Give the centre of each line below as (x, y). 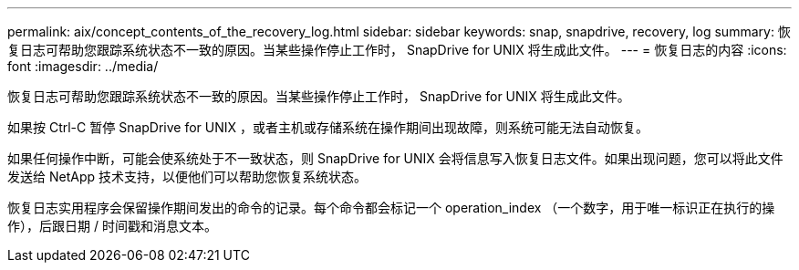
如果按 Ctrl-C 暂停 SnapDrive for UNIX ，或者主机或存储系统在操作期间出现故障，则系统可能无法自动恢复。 (328, 127)
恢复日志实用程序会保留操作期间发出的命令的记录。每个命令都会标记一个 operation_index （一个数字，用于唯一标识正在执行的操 (391, 208)
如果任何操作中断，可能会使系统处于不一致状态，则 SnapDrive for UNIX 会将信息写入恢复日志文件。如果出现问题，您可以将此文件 (395, 158)
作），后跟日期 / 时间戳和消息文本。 (112, 226)
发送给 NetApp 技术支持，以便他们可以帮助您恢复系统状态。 (187, 177)
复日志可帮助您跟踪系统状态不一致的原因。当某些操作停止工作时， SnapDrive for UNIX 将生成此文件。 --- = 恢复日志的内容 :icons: (397, 50)
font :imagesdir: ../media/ (83, 66)
